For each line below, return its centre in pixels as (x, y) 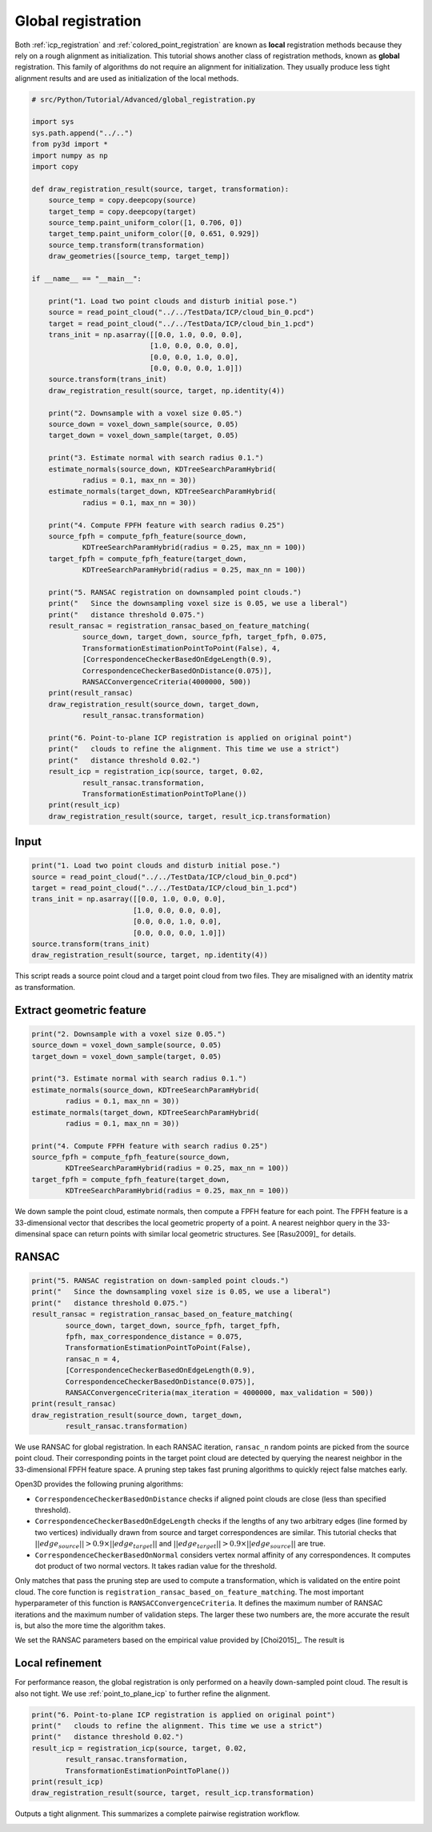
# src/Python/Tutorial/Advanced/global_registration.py (144, 99)
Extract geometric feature (81, 1010)
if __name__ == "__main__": (86, 279)
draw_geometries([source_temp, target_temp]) (139, 257)
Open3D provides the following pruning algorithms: (99, 1484)
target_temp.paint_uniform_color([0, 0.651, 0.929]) (154, 234)
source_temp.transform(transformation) (127, 245)
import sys (53, 122)
